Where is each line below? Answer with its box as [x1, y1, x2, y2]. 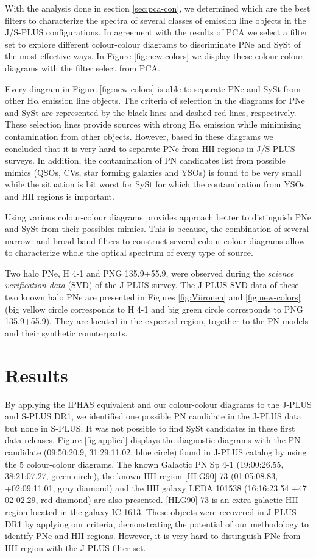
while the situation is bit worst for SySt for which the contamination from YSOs [5, 178, 305, 190]
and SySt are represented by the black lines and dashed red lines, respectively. [5, 106, 297, 118]
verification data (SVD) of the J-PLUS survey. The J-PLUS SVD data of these [5, 278, 299, 291]
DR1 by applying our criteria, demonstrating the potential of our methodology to [5, 517, 309, 530]
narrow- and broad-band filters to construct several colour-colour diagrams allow [5, 234, 306, 247]
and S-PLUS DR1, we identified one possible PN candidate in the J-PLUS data [5, 410, 301, 422]
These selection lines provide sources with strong [5, 118, 186, 131]
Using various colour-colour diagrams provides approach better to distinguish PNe [5, 210, 312, 223]
